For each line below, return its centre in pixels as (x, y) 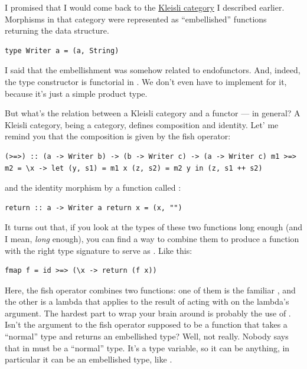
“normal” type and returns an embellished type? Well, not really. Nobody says (147, 336)
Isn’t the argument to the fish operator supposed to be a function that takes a (146, 324)
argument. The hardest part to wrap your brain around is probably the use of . (148, 313)
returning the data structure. (57, 30)
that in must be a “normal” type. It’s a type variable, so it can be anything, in (147, 347)
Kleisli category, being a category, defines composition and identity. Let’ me (142, 124)
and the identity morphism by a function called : (93, 187)
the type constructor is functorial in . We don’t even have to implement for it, (146, 81)
